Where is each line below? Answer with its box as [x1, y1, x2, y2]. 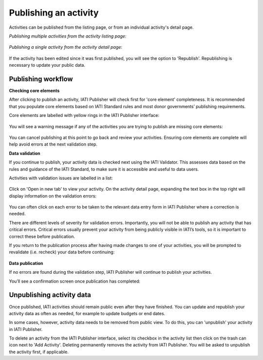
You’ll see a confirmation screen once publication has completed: [9, 278, 141, 284]
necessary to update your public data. [9, 62, 85, 68]
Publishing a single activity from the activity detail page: [9, 44, 123, 50]
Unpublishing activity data [9, 291, 91, 299]
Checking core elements [9, 88, 60, 94]
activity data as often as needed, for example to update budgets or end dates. [9, 310, 166, 316]
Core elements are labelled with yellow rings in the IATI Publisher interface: [9, 113, 159, 118]
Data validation [9, 150, 41, 156]
